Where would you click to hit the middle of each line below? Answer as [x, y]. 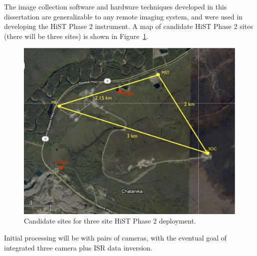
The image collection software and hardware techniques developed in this [116, 6]
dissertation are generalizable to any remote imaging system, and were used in [123, 16]
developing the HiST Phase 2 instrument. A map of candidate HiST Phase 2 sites [128, 26]
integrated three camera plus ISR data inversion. [78, 247]
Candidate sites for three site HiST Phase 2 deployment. [110, 221]
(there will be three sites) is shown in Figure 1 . [76, 36]
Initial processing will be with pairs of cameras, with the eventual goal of [115, 238]
